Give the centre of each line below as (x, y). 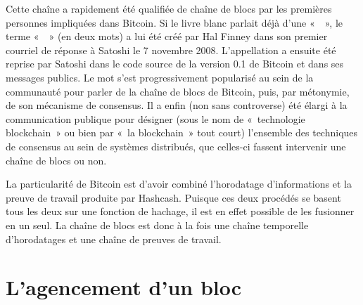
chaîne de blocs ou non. (56, 160)
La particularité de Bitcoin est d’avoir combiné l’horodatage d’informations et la (179, 184)
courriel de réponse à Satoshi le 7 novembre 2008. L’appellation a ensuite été (171, 50)
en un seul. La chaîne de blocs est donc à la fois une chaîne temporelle (157, 225)
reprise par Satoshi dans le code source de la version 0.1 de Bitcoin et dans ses (175, 64)
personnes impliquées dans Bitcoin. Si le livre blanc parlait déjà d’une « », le (174, 22)
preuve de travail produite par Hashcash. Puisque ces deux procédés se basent (173, 197)
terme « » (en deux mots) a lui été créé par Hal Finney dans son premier (167, 36)
